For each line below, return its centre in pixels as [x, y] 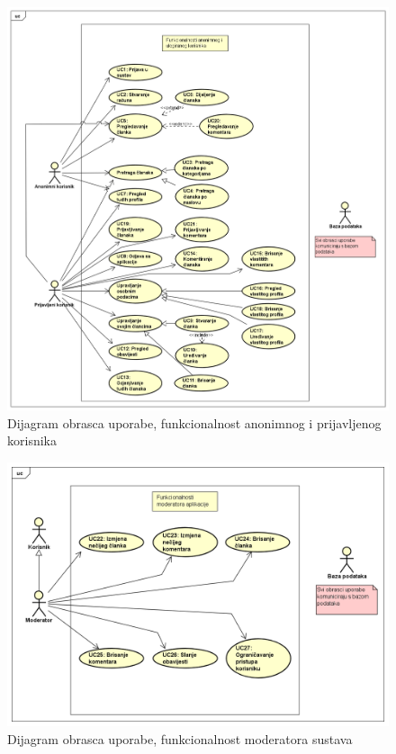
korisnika [32, 440]
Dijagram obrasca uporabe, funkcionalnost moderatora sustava [180, 738]
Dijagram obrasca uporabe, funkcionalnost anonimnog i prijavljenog [194, 422]
